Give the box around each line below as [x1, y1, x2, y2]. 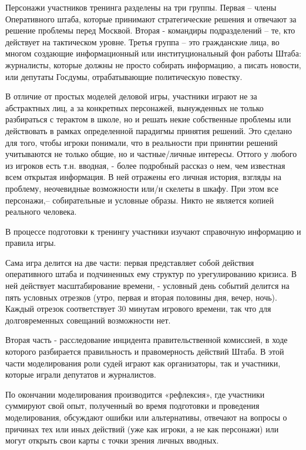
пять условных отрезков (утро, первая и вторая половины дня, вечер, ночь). [5, 291, 277, 303]
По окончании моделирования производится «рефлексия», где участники [5, 388, 265, 400]
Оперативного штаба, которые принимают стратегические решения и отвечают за [5, 12, 297, 25]
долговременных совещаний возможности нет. [5, 314, 171, 326]
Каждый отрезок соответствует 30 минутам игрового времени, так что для [5, 302, 271, 315]
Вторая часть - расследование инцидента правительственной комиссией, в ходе [5, 334, 288, 346]
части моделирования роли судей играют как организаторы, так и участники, [5, 356, 281, 369]
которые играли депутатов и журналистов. [5, 368, 156, 381]
